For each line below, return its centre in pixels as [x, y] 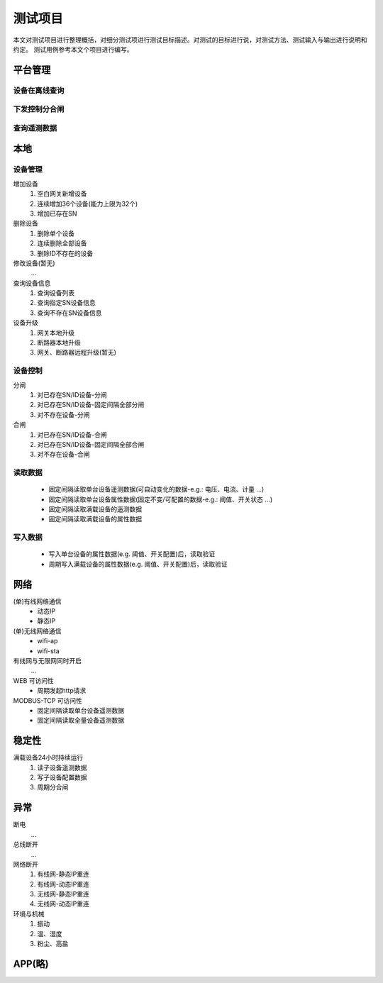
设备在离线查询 [39, 90]
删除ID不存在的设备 [65, 253]
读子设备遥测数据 [62, 767]
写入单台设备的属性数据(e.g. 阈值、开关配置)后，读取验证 [132, 554]
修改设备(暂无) [34, 263]
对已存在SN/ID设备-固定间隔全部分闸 [91, 405]
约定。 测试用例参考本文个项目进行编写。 [73, 49]
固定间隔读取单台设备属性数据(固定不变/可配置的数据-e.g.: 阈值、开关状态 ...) [161, 499]
